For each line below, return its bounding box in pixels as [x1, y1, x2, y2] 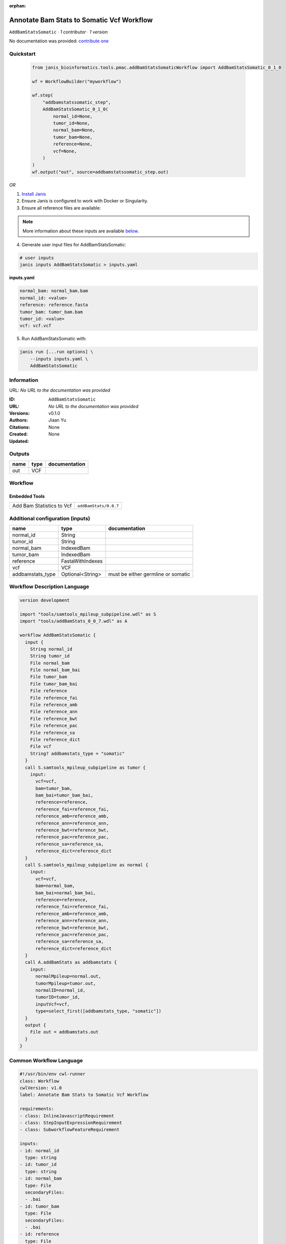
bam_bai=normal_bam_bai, [35, 890, 96, 896]
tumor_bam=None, [53, 134, 93, 140]
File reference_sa [30, 729, 75, 735]
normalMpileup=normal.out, [35, 973, 101, 979]
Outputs [9, 450, 30, 457]
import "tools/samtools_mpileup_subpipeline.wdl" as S [19, 611, 156, 617]
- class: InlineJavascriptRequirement [19, 1113, 114, 1119]
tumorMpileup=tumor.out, [35, 980, 96, 986]
